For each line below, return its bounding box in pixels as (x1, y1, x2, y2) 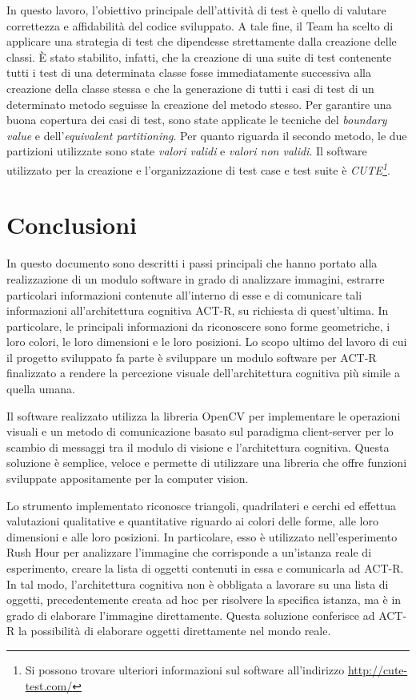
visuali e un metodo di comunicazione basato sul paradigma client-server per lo (6, 423, 394, 440)
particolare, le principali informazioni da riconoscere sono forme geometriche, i (6, 317, 390, 334)
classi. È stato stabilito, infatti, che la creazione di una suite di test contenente (6, 48, 392, 65)
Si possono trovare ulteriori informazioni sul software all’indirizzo (25, 661, 345, 678)
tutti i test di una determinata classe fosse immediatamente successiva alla (6, 64, 371, 81)
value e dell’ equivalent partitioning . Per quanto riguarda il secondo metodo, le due (6, 127, 407, 143)
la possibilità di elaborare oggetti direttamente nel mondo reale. (18, 622, 331, 639)
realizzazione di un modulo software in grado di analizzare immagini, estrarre (6, 270, 385, 287)
